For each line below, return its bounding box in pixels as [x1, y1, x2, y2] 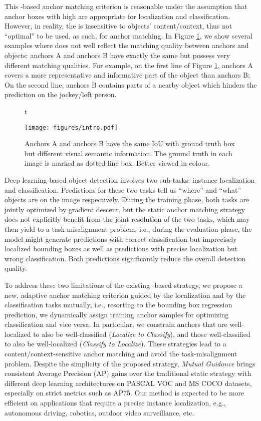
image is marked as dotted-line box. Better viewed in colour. [25, 158, 210, 168]
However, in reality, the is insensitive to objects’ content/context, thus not [5, 21, 232, 31]
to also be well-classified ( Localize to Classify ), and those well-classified [33, 328, 250, 339]
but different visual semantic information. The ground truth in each [25, 148, 232, 158]
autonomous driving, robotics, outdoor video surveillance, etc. [5, 407, 194, 417]
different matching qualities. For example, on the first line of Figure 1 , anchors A [5, 60, 253, 70]
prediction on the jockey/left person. [5, 89, 117, 100]
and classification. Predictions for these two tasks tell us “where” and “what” [5, 184, 241, 195]
